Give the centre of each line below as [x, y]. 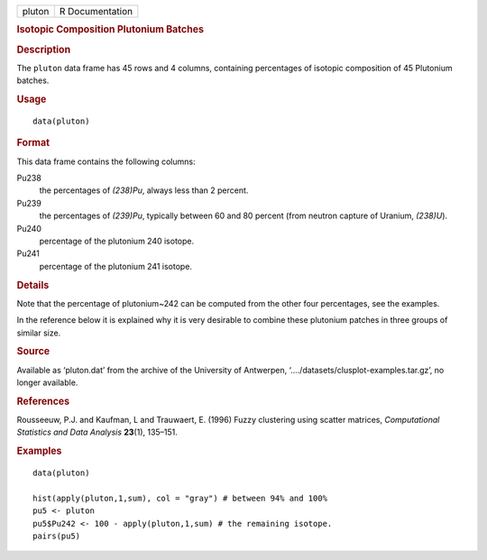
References [43, 401]
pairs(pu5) [57, 536]
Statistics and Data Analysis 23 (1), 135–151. [97, 432]
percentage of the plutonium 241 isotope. [116, 266]
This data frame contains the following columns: [106, 161]
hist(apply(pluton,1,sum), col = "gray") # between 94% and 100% [180, 498]
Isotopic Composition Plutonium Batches [110, 30]
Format [33, 142]
